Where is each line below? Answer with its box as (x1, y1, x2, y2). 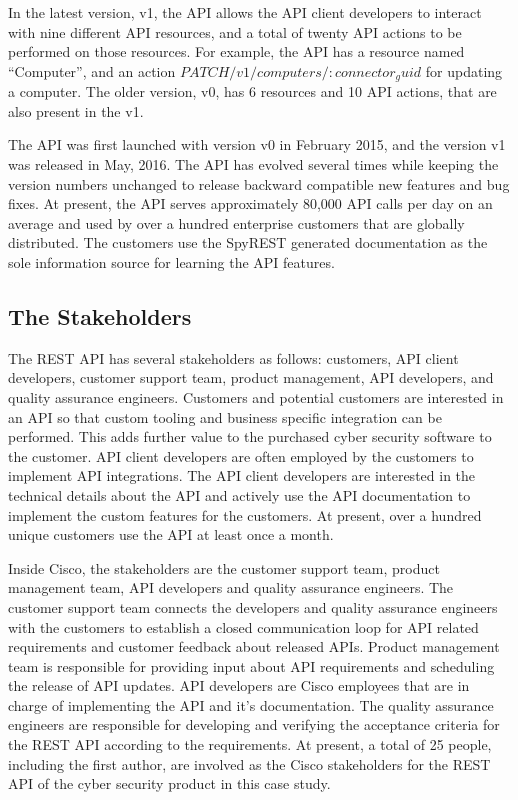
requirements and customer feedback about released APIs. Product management (8, 636, 500, 657)
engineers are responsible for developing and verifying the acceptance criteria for (8, 714, 500, 735)
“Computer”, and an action (8, 60, 176, 81)
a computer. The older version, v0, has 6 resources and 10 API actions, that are (8, 81, 497, 102)
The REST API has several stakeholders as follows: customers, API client (8, 347, 459, 368)
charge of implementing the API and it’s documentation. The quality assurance (8, 694, 494, 715)
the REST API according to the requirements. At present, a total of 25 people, (8, 734, 492, 755)
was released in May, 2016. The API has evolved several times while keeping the (8, 154, 499, 175)
